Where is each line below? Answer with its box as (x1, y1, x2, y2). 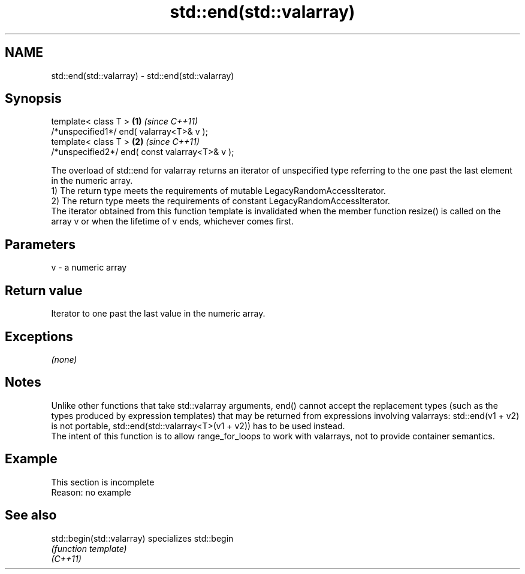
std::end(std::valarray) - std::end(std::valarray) (51, 70, 234, 81)
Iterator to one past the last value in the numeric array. (51, 308, 265, 319)
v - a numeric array (51, 262, 127, 273)
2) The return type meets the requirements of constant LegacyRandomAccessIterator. (51, 196, 390, 206)
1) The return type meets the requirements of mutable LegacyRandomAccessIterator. (51, 186, 386, 196)
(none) (51, 354, 77, 365)
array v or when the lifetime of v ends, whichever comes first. (51, 216, 294, 227)
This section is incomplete (51, 476, 155, 487)
